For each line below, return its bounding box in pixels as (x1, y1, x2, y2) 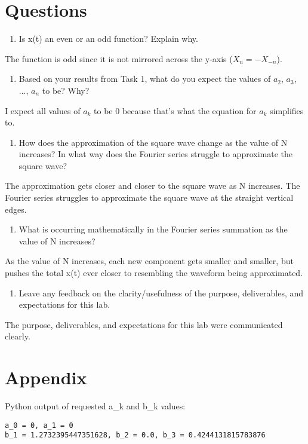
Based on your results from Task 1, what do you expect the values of (19, 72, 271, 85)
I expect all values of (5, 104, 81, 117)
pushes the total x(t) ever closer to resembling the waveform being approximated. (5, 267, 303, 279)
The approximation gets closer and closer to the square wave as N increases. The (5, 179, 300, 192)
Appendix (5, 365, 87, 390)
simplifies (270, 104, 304, 117)
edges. (5, 203, 27, 215)
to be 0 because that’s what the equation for (94, 104, 257, 117)
